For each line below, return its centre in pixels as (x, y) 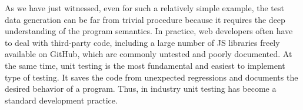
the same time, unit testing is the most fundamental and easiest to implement (145, 65)
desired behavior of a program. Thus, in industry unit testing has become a (141, 89)
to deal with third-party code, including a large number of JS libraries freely (142, 42)
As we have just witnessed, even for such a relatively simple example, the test (144, 8)
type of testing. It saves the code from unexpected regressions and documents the (151, 77)
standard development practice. (61, 100)
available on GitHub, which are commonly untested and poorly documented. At (149, 54)
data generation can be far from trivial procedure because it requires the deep (145, 19)
